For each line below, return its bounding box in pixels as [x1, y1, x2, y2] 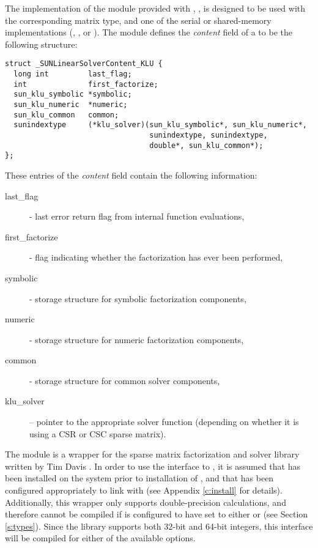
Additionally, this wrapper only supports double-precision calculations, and [5, 495, 286, 508]
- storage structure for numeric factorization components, [29, 333, 244, 346]
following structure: [5, 37, 78, 50]
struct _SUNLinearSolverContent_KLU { [5, 59, 163, 68]
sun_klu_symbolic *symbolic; [13, 90, 132, 99]
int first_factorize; [13, 80, 158, 89]
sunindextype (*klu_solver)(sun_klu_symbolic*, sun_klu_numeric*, [13, 120, 307, 130]
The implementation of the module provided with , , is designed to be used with [5, 2, 306, 14]
